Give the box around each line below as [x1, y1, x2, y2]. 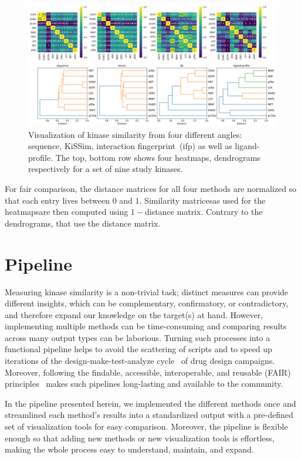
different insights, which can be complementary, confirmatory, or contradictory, [5, 297, 289, 309]
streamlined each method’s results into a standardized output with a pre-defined [5, 409, 293, 421]
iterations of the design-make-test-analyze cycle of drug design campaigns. [5, 355, 275, 367]
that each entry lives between [5, 194, 110, 206]
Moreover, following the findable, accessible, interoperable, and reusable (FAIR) [5, 366, 291, 378]
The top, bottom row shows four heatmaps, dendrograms [55, 151, 261, 163]
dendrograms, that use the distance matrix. [5, 217, 161, 229]
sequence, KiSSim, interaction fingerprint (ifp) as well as [28, 140, 232, 152]
